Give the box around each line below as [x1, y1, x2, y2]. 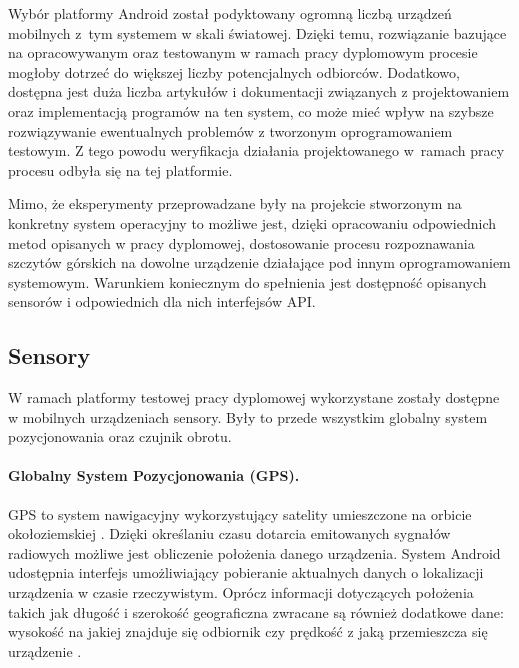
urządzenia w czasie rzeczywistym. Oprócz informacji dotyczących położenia [8, 582, 474, 603]
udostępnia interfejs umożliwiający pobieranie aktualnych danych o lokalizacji [8, 562, 484, 583]
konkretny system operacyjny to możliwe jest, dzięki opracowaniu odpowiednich [8, 212, 497, 233]
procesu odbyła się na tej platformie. [8, 159, 233, 180]
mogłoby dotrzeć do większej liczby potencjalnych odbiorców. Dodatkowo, [8, 61, 460, 82]
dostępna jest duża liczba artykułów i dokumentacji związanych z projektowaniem [8, 81, 510, 102]
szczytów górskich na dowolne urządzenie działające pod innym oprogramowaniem [8, 252, 511, 273]
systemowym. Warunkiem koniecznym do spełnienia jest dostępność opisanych [8, 271, 487, 292]
